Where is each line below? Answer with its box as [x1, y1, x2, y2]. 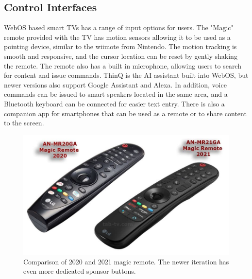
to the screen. [4, 118, 44, 128]
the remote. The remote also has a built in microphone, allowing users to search [4, 60, 241, 70]
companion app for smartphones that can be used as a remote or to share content [4, 108, 247, 118]
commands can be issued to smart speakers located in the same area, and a [4, 89, 228, 99]
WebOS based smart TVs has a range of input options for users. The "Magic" [4, 22, 234, 33]
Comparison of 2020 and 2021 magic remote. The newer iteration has [23, 256, 229, 266]
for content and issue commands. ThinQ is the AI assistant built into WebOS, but [4, 70, 249, 80]
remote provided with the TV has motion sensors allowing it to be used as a [4, 32, 231, 42]
